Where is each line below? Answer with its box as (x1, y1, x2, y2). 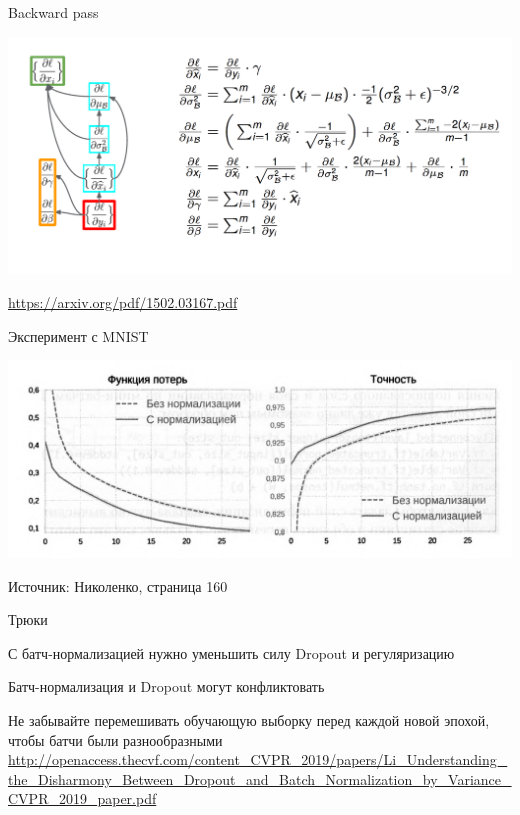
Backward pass (8, 2, 99, 22)
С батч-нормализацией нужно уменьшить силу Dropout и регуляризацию (8, 642, 455, 663)
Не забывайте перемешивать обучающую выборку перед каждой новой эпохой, (8, 709, 490, 730)
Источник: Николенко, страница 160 (8, 575, 228, 596)
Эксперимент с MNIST (8, 325, 149, 346)
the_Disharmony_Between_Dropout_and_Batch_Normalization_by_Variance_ (8, 768, 512, 789)
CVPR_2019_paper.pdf (8, 788, 157, 809)
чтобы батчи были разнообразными (8, 729, 223, 750)
